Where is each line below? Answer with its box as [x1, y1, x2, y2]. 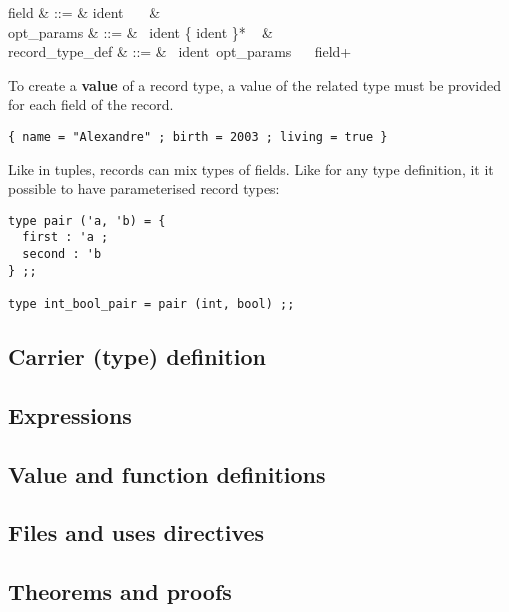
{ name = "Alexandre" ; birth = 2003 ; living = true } [8, 129, 388, 144]
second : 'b [22, 247, 102, 262]
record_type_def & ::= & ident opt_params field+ [8, 41, 352, 62]
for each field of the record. [8, 94, 174, 115]
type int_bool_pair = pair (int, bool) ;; [8, 297, 295, 312]
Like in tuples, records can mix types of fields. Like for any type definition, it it [8, 158, 494, 179]
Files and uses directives [8, 517, 265, 548]
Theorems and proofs [8, 576, 232, 607]
